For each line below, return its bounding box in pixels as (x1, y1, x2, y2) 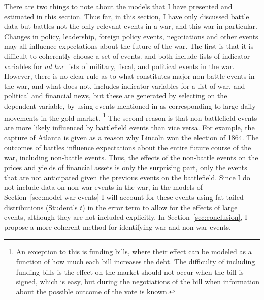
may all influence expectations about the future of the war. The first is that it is (4, 41, 254, 51)
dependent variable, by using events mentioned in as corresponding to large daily (4, 100, 256, 111)
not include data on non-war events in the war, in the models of (4, 182, 203, 192)
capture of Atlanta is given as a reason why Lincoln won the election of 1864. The (4, 132, 259, 143)
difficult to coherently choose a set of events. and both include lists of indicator (4, 50, 250, 61)
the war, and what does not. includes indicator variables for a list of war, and (4, 80, 245, 91)
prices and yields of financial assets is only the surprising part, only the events (4, 162, 247, 173)
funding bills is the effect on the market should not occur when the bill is (16, 266, 244, 277)
